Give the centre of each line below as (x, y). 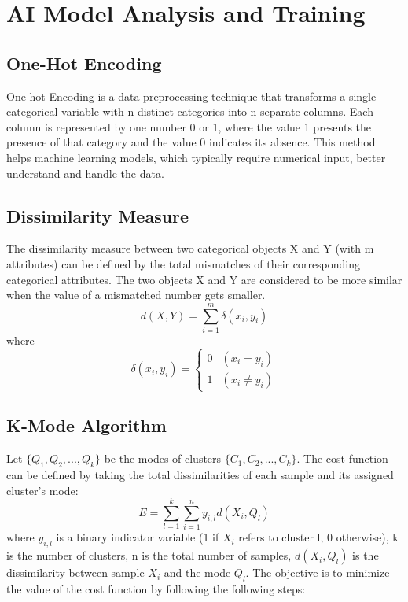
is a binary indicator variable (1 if (138, 537)
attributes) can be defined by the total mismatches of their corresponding (184, 263)
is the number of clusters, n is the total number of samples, (149, 555)
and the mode (197, 572)
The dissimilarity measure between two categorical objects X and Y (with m (190, 248)
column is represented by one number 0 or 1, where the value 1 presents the (189, 126)
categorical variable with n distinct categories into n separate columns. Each (190, 111)
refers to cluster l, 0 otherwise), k (318, 537)
